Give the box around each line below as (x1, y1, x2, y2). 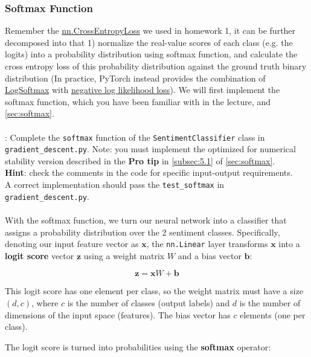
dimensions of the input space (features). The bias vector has (5, 308, 231, 321)
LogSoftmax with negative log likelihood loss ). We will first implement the (5, 83, 280, 96)
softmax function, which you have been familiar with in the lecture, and (5, 95, 271, 108)
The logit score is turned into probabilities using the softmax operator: (5, 340, 271, 353)
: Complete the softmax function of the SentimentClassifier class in (5, 130, 265, 143)
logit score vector (5, 249, 74, 262)
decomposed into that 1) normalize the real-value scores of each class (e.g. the (5, 36, 293, 48)
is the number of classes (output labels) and (67, 297, 230, 309)
